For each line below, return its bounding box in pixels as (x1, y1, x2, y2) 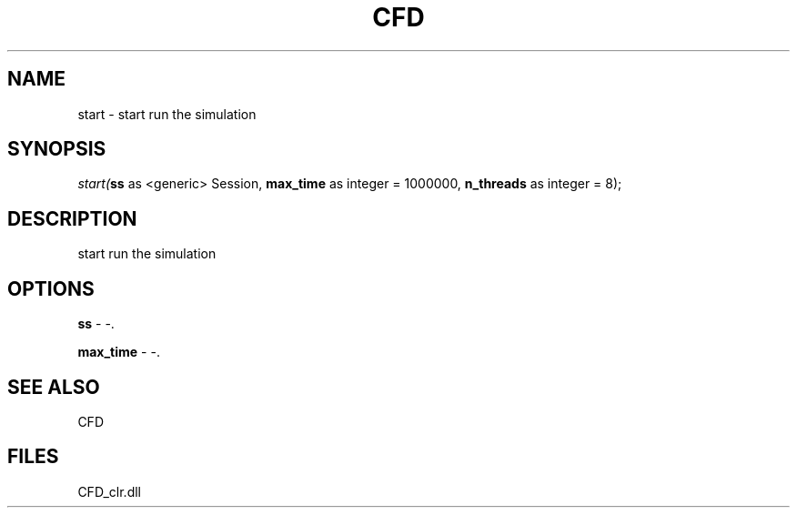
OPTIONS (7, 277, 95, 300)
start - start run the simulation (77, 106, 257, 122)
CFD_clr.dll (77, 483, 141, 500)
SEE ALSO (7, 375, 100, 399)
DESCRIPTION (7, 207, 137, 230)
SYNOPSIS (7, 137, 106, 161)
